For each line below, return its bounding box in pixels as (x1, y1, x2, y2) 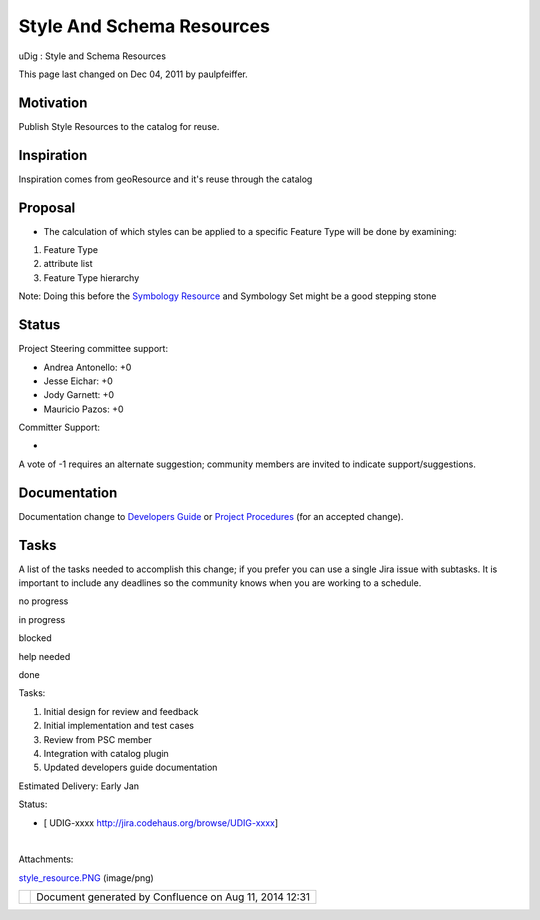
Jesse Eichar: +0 (43, 375, 114, 387)
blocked (18, 632, 52, 644)
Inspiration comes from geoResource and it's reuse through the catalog (18, 173, 313, 185)
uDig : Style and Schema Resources (18, 50, 167, 62)
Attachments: (18, 853, 74, 865)
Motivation (18, 94, 88, 111)
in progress (18, 613, 66, 625)
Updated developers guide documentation (43, 761, 218, 774)
